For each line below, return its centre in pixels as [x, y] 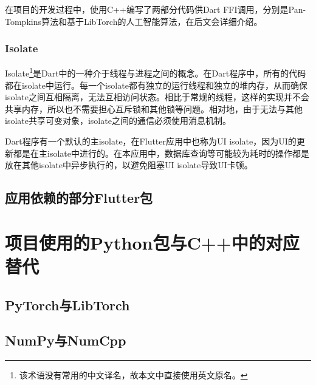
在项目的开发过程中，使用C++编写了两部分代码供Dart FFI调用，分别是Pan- [156, 9]
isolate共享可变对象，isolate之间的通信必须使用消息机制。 [118, 121]
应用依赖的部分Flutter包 [79, 198]
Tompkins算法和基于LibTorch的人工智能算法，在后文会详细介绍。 [134, 21]
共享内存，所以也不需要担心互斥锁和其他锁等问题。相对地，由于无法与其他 [154, 108]
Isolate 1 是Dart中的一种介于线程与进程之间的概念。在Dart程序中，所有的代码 [156, 72]
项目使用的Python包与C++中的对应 [152, 242]
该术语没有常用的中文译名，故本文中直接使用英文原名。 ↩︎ [133, 375]
